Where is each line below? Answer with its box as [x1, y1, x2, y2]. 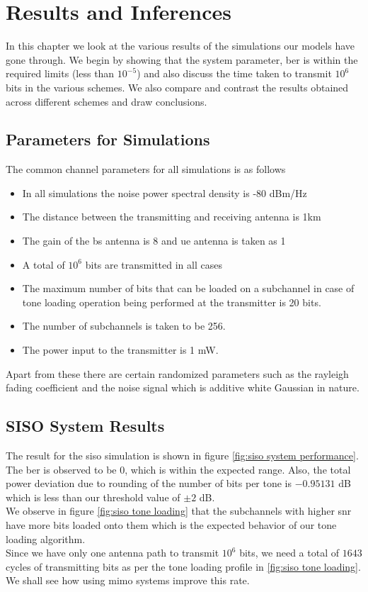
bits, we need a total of [239, 545, 339, 560]
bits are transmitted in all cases [85, 257, 222, 272]
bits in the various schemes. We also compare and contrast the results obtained [6, 79, 349, 94]
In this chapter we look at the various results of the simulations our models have [6, 38, 355, 53]
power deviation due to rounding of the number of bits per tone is [6, 476, 292, 491]
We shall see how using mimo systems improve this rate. [6, 573, 250, 588]
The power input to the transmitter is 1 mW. [22, 342, 219, 357]
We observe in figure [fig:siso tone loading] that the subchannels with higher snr [6, 503, 352, 518]
